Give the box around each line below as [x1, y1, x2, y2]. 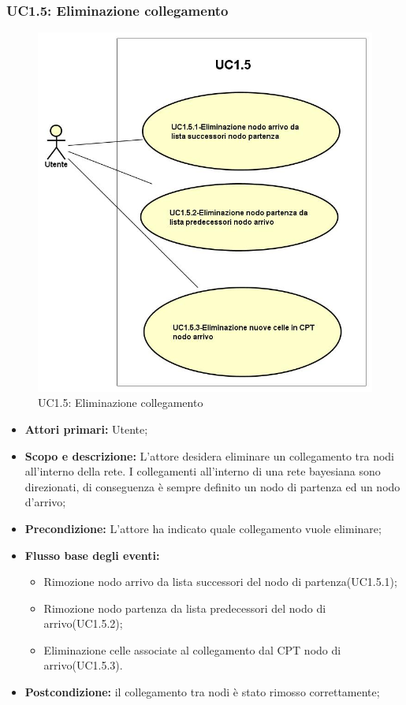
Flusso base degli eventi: [24, 546, 160, 563]
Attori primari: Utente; [24, 420, 148, 437]
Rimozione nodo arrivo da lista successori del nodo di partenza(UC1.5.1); [43, 573, 397, 590]
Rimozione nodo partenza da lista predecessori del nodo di [43, 599, 326, 616]
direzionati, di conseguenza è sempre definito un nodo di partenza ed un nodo [24, 478, 400, 494]
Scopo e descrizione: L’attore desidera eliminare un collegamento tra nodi [24, 447, 394, 464]
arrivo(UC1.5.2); [43, 615, 123, 632]
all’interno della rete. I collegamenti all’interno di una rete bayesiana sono [24, 463, 381, 479]
